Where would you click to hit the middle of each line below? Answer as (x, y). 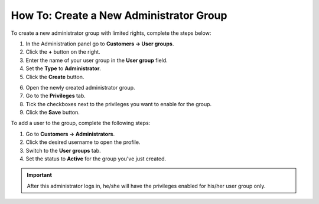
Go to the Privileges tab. (56, 96)
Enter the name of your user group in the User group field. (97, 60)
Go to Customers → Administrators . (70, 134)
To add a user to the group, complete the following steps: (81, 123)
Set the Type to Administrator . (64, 68)
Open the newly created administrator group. (80, 87)
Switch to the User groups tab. (63, 150)
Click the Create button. (55, 77)
